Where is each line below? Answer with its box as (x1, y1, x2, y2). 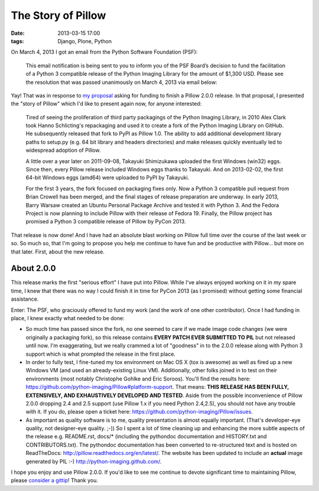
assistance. (11, 295, 39, 303)
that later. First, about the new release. (11, 248, 105, 255)
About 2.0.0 (11, 264, 56, 274)
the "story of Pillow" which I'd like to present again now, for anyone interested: (11, 100, 202, 108)
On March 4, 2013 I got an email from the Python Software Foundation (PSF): (11, 48, 198, 56)
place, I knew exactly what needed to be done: (11, 315, 125, 321)
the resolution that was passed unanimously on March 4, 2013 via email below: (25, 79, 218, 86)
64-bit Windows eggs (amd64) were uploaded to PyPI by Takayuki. (25, 174, 190, 181)
